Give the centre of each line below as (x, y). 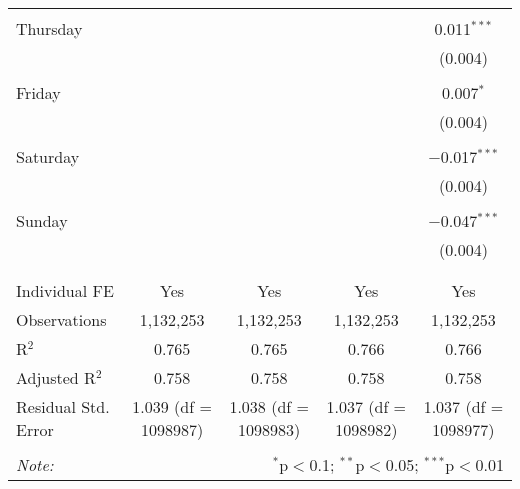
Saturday (48, 156)
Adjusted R (56, 377)
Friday (38, 92)
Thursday (49, 28)
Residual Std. (63, 406)
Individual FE (65, 290)
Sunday (42, 220)
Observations (61, 319)
